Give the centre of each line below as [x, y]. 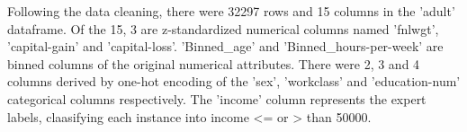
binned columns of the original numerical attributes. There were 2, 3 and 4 [214, 63]
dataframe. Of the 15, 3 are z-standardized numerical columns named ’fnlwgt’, [223, 28]
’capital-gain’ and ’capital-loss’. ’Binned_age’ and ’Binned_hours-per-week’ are [225, 46]
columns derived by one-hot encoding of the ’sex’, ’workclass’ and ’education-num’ [234, 81]
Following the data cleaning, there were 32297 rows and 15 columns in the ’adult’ [231, 11]
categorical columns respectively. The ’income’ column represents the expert [217, 98]
